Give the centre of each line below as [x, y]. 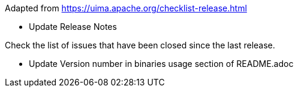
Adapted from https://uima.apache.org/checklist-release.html [126, 8]
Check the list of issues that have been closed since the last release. [140, 45]
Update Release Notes [73, 27]
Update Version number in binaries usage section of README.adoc [161, 64]
